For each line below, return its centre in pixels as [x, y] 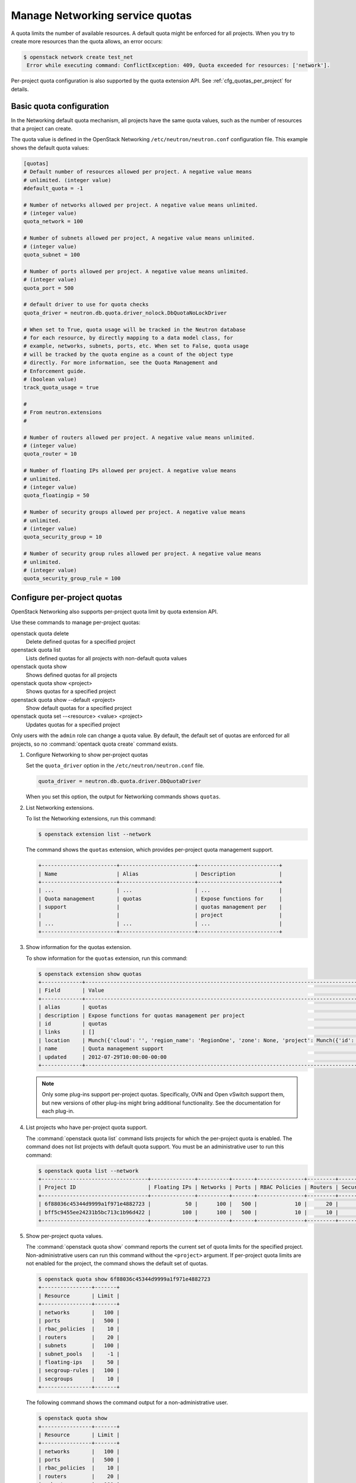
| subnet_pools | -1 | [79, 1354]
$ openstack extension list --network [95, 834]
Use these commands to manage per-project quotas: [76, 622]
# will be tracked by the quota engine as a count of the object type [128, 354]
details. [20, 89]
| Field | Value [71, 990]
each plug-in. [58, 1111]
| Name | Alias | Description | [160, 874]
